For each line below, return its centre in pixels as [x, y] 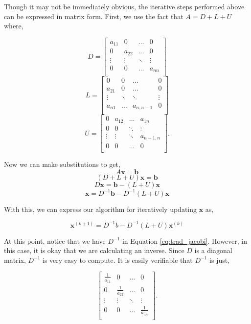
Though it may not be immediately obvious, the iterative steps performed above [124, 6]
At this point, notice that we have [55, 241]
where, [14, 26]
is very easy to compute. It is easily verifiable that [118, 260]
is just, [220, 260]
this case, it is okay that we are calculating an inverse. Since [94, 250]
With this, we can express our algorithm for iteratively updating [101, 209]
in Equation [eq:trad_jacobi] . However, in [185, 241]
